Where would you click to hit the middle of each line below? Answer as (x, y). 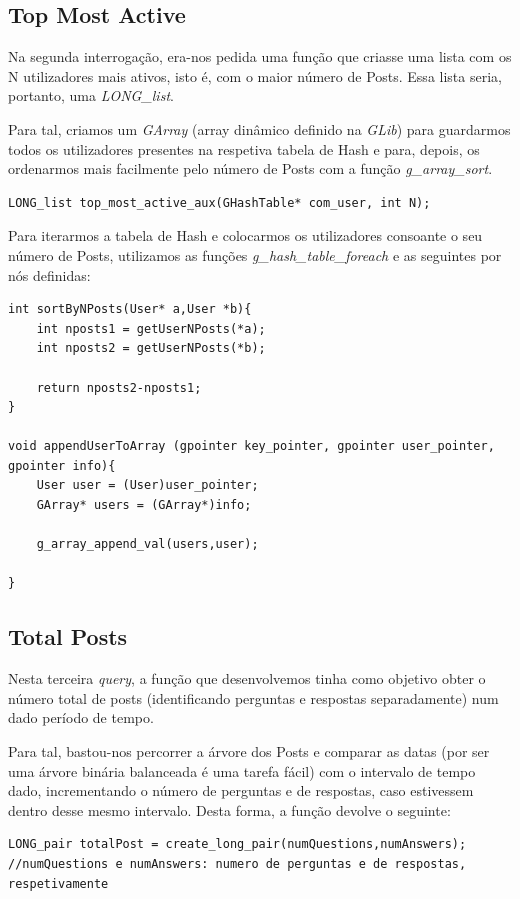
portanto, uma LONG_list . (91, 95)
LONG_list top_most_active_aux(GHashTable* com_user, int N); (219, 202)
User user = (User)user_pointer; (147, 485)
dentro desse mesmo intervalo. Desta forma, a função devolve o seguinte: (229, 809)
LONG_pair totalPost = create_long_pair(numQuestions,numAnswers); (237, 844)
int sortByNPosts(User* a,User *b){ (130, 309)
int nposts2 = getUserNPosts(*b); (151, 348)
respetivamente (58, 883)
